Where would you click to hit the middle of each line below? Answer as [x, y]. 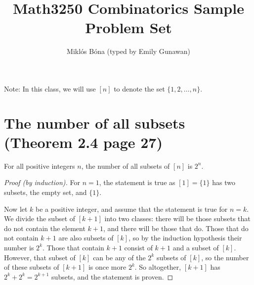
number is [19, 247]
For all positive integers [40, 166]
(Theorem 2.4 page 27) [83, 142]
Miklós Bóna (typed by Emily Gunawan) [128, 51]
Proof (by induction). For [42, 182]
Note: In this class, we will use [50, 88]
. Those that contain [73, 247]
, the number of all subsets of [126, 166]
